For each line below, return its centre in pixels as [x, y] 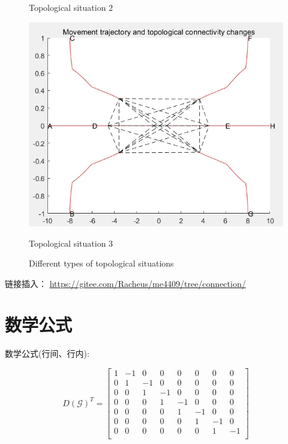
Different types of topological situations [101, 263]
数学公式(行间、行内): [47, 353]
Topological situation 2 [71, 7]
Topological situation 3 [71, 243]
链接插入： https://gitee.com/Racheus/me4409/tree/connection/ [125, 283]
